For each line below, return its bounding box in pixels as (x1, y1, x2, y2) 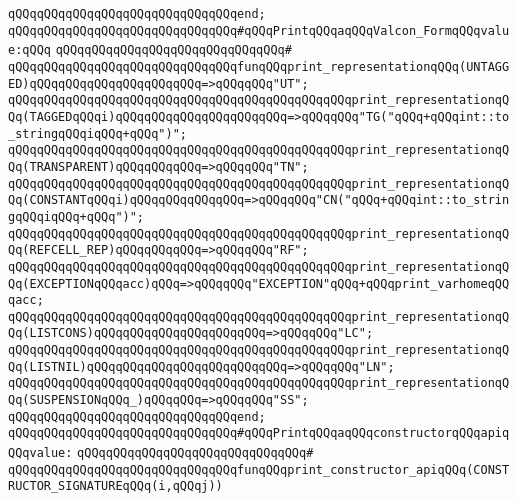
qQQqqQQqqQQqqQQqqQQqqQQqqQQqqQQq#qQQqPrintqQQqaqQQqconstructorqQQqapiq (8, 426, 510, 441)
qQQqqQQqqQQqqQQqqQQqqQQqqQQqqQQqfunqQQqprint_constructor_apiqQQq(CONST (8, 462, 510, 477)
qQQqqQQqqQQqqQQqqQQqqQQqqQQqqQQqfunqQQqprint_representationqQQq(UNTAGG (8, 59, 510, 74)
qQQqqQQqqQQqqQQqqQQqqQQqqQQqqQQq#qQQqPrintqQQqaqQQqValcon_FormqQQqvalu (8, 23, 510, 38)
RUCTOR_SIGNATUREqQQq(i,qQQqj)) (8, 479, 223, 494)
